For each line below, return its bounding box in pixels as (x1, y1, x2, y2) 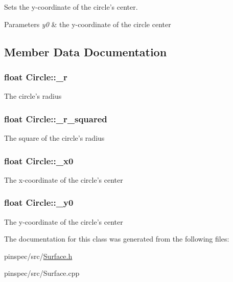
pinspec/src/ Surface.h (4, 250, 73, 261)
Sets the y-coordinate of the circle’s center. (4, 2, 138, 12)
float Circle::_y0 (4, 196, 74, 209)
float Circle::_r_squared (4, 112, 107, 125)
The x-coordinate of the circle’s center (4, 174, 123, 185)
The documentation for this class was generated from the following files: (4, 233, 229, 244)
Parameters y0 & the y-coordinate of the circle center (4, 18, 171, 29)
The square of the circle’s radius (4, 133, 105, 143)
